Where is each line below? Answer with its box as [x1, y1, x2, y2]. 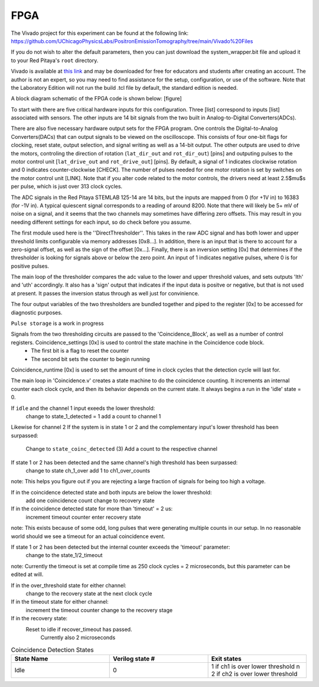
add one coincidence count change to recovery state [25, 497, 155, 504]
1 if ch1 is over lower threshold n [211, 662, 301, 670]
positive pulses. [11, 262, 50, 269]
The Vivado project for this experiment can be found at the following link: [11, 30, 189, 37]
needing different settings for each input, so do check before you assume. [11, 219, 192, 226]
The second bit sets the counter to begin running [31, 355, 150, 363]
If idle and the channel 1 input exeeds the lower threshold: [11, 405, 155, 412]
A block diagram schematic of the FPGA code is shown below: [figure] [11, 95, 183, 102]
